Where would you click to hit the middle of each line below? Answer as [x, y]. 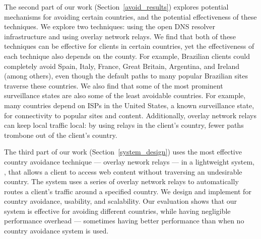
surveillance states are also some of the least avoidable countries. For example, [125, 95]
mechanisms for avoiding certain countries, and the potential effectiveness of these [130, 16]
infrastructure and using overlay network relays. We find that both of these [120, 36]
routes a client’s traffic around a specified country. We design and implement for [128, 191]
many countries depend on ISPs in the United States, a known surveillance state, [129, 105]
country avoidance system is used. [56, 231]
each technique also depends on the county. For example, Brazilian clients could [127, 56]
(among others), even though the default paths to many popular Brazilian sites [126, 76]
